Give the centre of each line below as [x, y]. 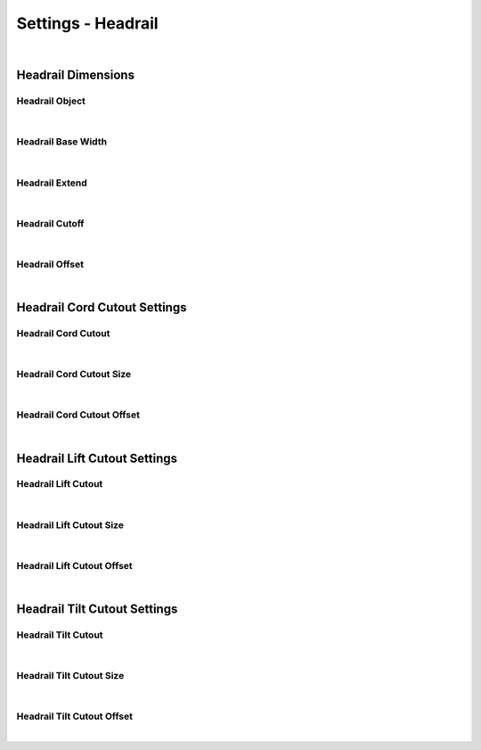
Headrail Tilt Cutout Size [70, 676]
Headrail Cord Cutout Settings [102, 308]
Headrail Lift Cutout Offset [74, 565]
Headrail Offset [50, 264]
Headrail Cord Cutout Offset [78, 415]
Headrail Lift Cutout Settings [97, 458]
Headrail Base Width [61, 142]
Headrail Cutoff [50, 223]
